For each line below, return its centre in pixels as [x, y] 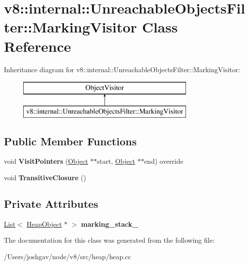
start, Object [116, 161]
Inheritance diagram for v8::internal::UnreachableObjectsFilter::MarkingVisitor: [122, 69]
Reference [38, 46]
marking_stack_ [110, 224]
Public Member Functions [70, 141]
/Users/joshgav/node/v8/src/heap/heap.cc [68, 257]
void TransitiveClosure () [45, 178]
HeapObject [44, 224]
